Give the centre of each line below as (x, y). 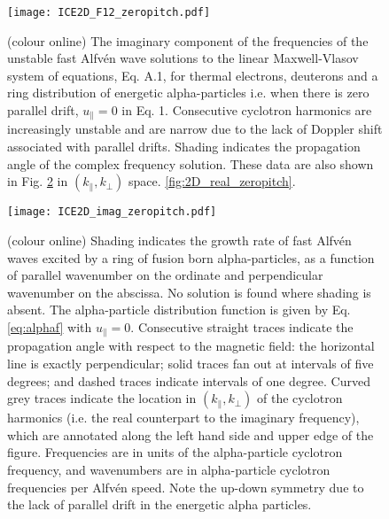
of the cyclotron (300, 398)
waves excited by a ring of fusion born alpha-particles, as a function (191, 257)
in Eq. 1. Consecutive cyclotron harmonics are (247, 110)
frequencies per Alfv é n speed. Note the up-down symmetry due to (186, 487)
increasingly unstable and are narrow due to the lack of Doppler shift (195, 129)
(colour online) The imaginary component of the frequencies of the (188, 40)
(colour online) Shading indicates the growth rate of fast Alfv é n (179, 240)
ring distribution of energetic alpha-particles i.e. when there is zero (188, 93)
